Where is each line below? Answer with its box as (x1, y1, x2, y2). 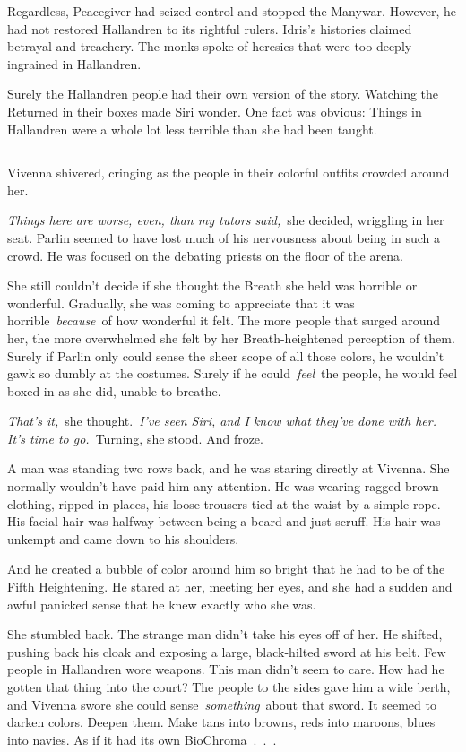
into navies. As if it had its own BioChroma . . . (7, 730, 277, 748)
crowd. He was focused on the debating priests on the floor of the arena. (7, 246, 403, 264)
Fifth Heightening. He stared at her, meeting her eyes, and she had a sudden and (7, 577, 453, 596)
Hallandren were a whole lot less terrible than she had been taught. (7, 119, 377, 138)
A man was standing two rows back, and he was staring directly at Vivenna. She (7, 459, 450, 478)
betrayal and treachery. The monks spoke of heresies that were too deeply (7, 37, 412, 56)
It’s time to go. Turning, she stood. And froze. (7, 428, 263, 447)
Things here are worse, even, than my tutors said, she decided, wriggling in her (7, 211, 444, 229)
